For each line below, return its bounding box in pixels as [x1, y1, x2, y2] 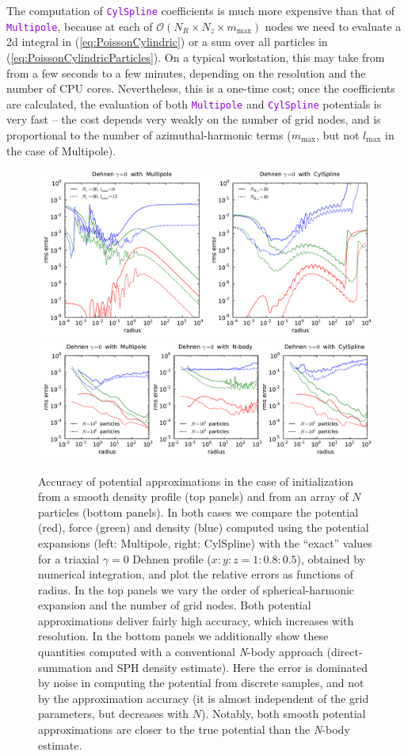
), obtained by [296, 550, 365, 567]
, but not [315, 126, 360, 143]
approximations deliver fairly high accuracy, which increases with [38, 612, 354, 628]
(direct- [326, 643, 363, 660]
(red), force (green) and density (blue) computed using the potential [38, 519, 369, 536]
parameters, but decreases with [38, 705, 189, 722]
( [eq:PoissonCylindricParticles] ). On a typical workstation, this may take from [6, 48, 385, 65]
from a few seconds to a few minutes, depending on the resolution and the [6, 64, 366, 81]
